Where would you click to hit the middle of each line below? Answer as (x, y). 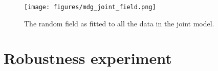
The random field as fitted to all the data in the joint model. (119, 23)
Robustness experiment (88, 58)
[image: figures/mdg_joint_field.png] (90, 7)
